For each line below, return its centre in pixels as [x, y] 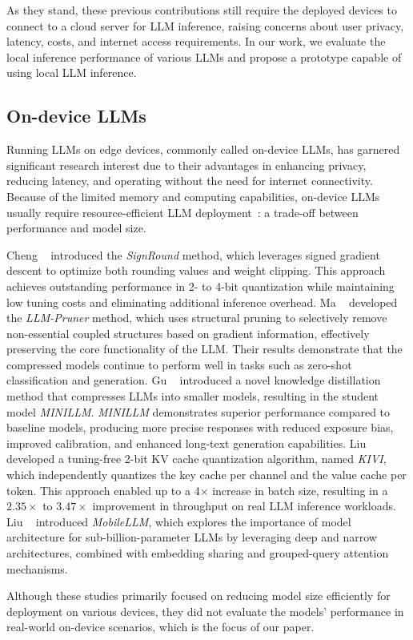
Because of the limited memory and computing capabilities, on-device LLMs [193, 196]
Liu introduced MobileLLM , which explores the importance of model [179, 521]
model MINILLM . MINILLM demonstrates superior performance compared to [198, 411]
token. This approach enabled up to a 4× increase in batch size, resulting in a [197, 490]
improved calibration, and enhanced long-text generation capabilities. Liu [186, 443]
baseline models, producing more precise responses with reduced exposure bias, [200, 427]
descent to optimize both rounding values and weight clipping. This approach [196, 270]
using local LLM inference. [72, 72]
